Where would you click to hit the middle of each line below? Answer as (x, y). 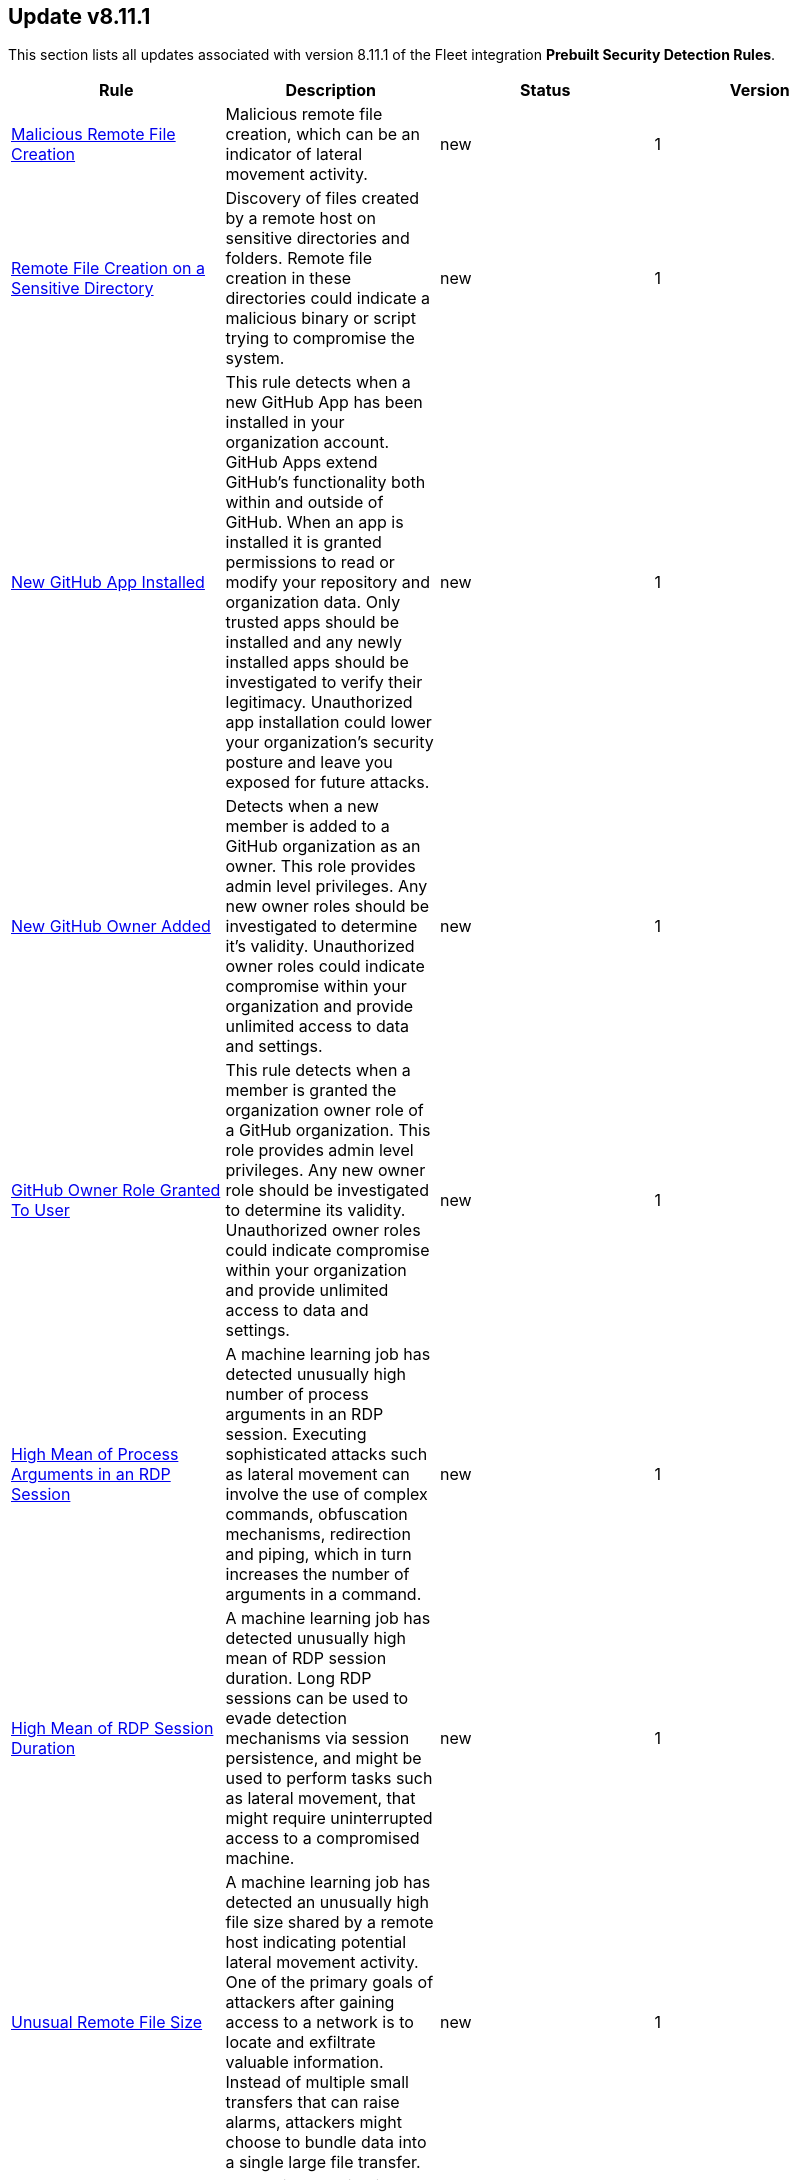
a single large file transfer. (323, 2162)
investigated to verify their (324, 682)
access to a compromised (322, 1838)
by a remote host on (300, 218)
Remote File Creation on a (108, 268)
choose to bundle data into (326, 2142)
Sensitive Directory (82, 288)
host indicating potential (316, 1942)
